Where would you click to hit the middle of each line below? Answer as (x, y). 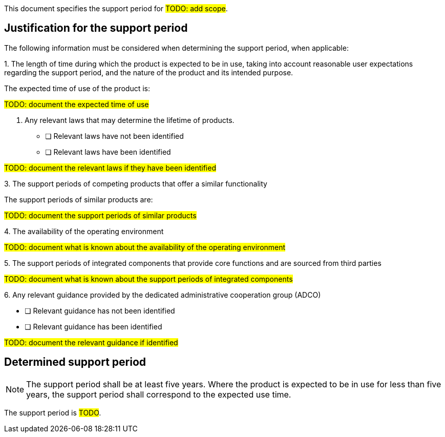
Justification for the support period (96, 28)
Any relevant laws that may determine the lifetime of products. (130, 120)
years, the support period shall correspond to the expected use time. (159, 394)
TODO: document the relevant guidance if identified (91, 342)
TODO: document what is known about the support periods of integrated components (149, 279)
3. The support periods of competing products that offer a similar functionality (136, 183)
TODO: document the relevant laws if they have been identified (110, 168)
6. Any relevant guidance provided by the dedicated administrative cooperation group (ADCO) (163, 295)
